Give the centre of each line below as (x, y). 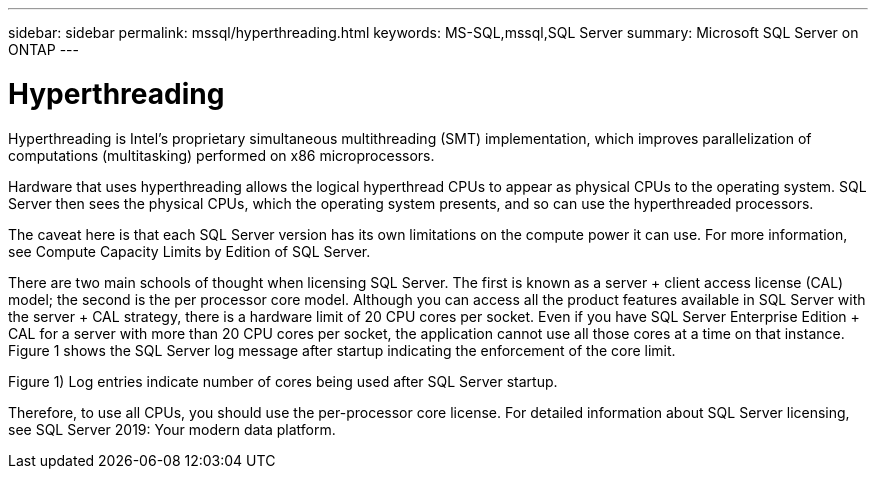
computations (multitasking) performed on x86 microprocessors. (221, 155)
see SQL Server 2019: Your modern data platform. (172, 429)
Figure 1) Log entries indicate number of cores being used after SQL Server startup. (283, 381)
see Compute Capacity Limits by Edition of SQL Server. (189, 251)
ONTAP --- (43, 49)
